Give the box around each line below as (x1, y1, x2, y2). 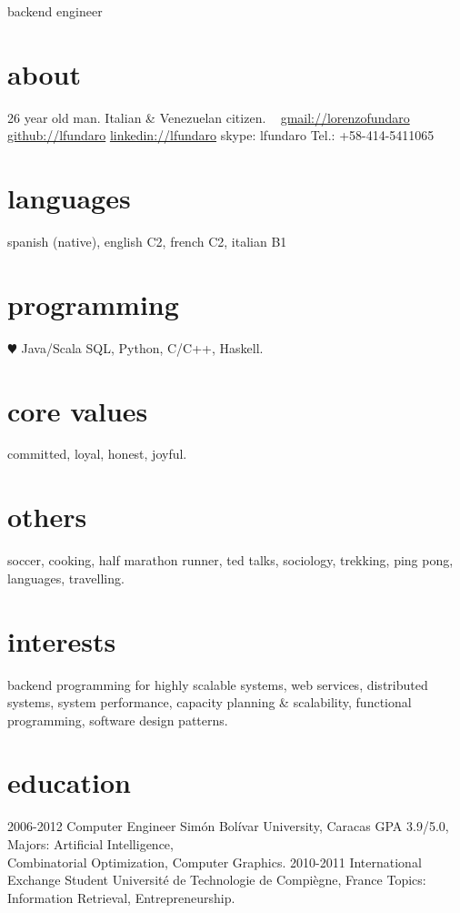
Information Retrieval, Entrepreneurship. (7, 888, 235, 907)
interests (7, 622, 116, 659)
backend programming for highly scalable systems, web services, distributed (7, 675, 428, 694)
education (7, 764, 131, 801)
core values (7, 391, 148, 429)
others (7, 498, 87, 535)
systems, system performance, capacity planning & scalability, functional (7, 693, 412, 712)
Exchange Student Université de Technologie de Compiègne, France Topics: (7, 870, 426, 889)
